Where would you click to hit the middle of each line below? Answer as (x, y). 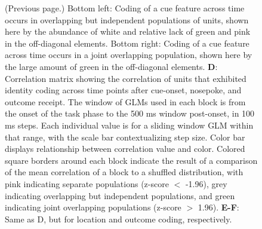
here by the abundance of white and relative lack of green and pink (128, 31)
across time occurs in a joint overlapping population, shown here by (129, 55)
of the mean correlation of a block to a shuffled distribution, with (124, 172)
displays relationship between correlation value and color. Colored (125, 149)
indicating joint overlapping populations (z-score (93, 207)
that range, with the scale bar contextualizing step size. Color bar (125, 137)
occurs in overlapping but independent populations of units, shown (127, 19)
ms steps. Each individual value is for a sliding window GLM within (129, 125)
